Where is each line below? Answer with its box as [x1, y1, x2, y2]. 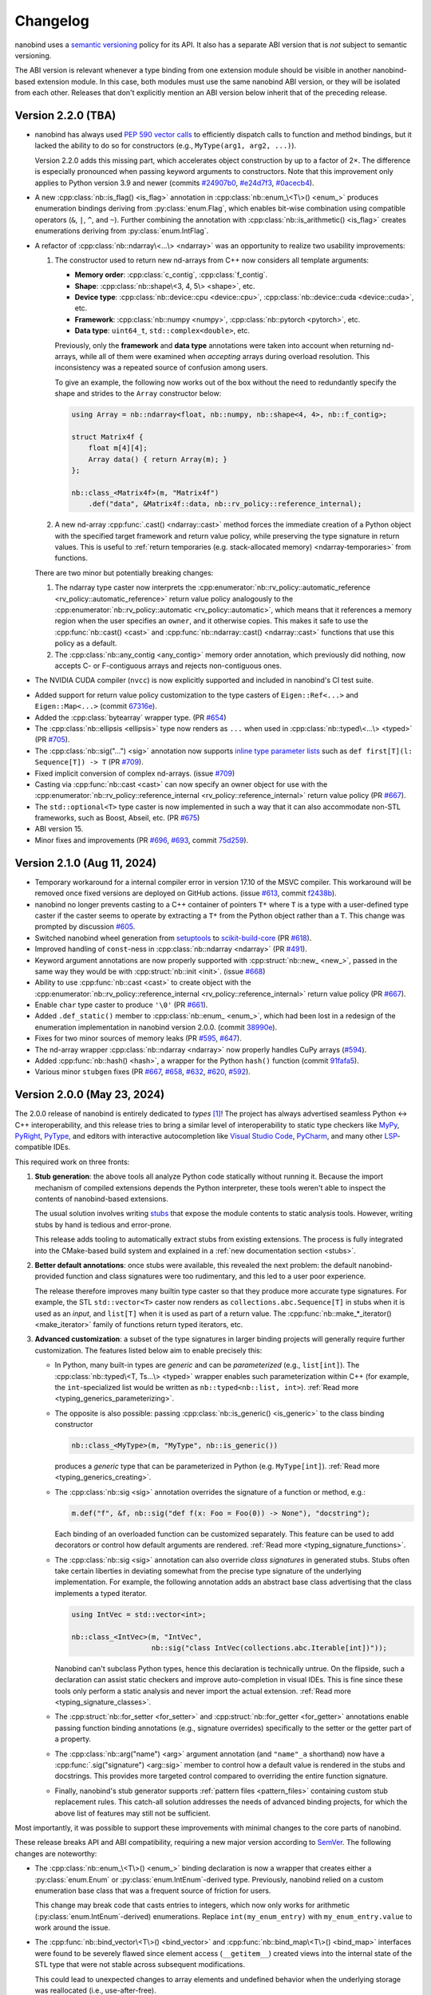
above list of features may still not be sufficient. [54, 1808, 211, 1818]
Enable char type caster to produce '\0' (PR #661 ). [34, 1000, 208, 1009]
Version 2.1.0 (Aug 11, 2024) [14, 856, 157, 870]
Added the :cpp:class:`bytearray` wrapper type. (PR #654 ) [34, 713, 227, 722]
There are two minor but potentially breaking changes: [34, 567, 214, 578]
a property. [54, 1734, 92, 1744]
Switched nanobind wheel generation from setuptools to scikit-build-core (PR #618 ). [34, 933, 312, 942]
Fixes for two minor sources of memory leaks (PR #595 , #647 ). [34, 1033, 243, 1043]
